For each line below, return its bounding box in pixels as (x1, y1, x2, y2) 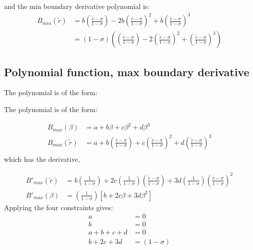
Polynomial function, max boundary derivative (4, 64, 250, 79)
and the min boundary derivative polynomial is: (4, 1, 150, 11)
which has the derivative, (4, 153, 80, 164)
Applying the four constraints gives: (4, 202, 113, 212)
